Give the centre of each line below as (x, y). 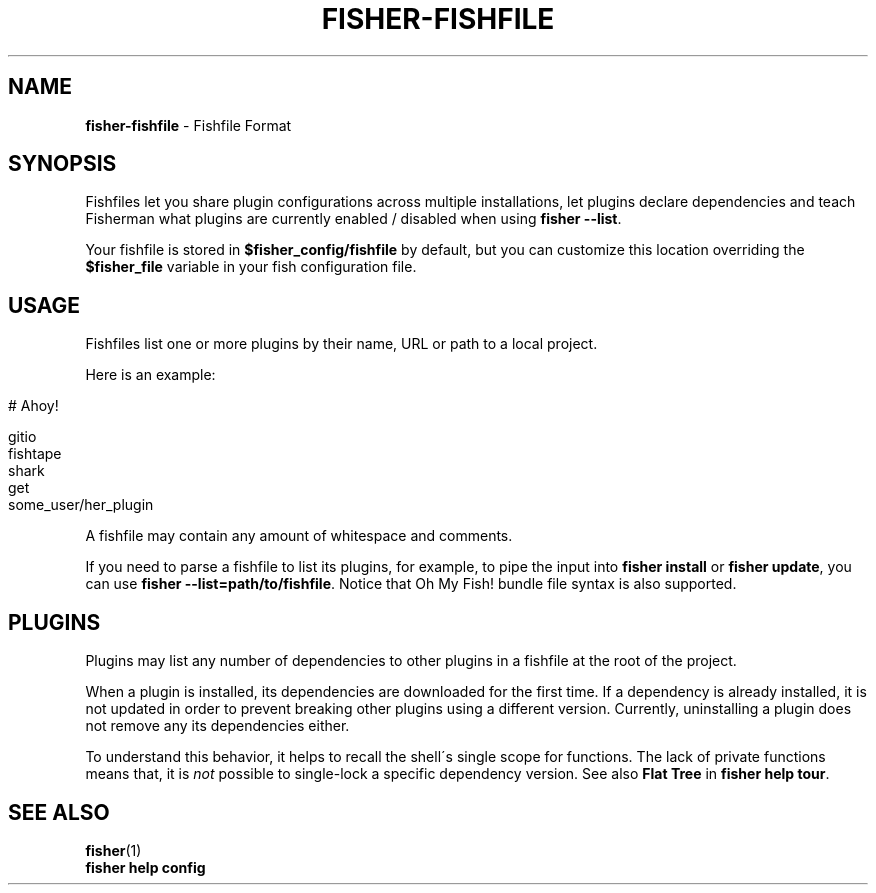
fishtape (35, 454)
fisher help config (145, 867)
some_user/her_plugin (81, 505)
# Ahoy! (33, 406)
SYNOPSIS (62, 164)
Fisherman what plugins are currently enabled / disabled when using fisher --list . (353, 219)
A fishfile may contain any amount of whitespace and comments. (299, 536)
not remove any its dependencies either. (217, 726)
